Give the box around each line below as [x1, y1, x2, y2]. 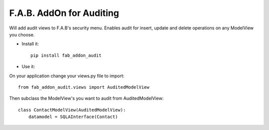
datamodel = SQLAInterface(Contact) [28, 114, 118, 120]
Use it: [21, 64, 35, 70]
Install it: [21, 41, 39, 47]
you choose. [9, 31, 35, 37]
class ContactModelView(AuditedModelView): [18, 107, 126, 113]
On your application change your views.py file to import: [9, 73, 125, 79]
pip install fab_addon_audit [30, 52, 102, 58]
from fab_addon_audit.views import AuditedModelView [18, 84, 149, 90]
